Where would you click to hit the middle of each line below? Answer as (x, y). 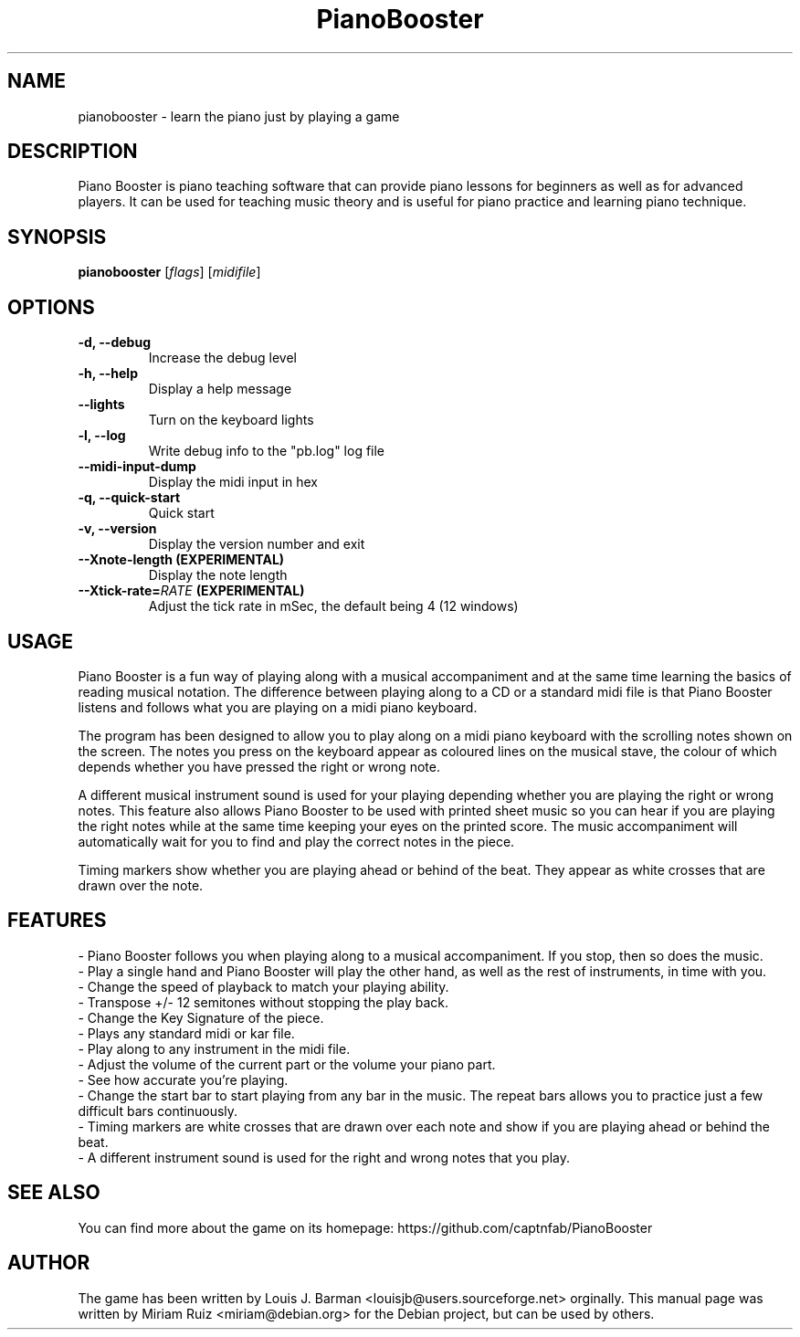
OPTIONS (51, 307)
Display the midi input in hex (233, 482)
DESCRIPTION (73, 152)
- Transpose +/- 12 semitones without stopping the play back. (263, 1002)
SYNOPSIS (57, 237)
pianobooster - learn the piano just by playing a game (239, 116)
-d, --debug (114, 342)
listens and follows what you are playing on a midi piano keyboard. (278, 707)
